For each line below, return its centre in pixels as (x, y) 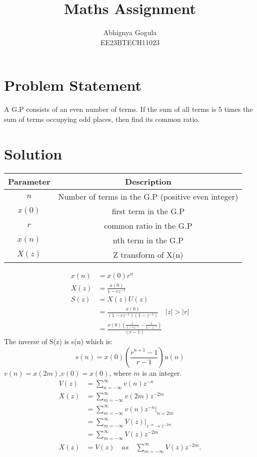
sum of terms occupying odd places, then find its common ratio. (102, 119)
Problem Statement (73, 85)
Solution (33, 153)
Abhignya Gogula (130, 32)
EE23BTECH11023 (130, 42)
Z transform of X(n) (148, 254)
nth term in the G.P (148, 240)
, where (120, 373)
